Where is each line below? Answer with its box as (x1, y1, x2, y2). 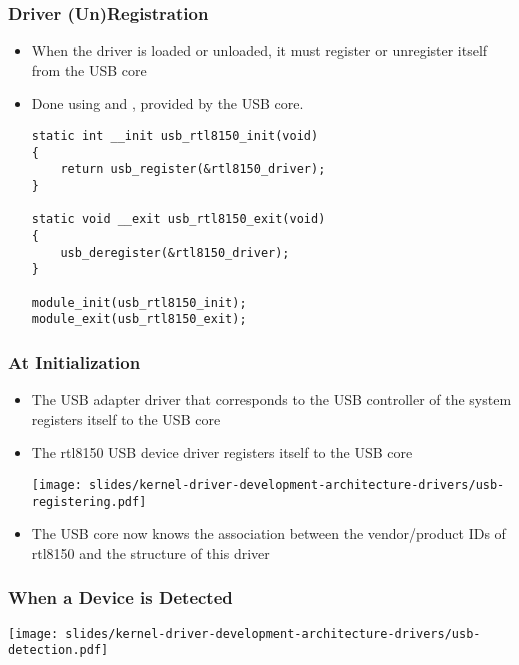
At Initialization (8, 349, 141, 374)
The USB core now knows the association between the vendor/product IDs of (31, 523, 506, 544)
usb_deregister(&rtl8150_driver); (60, 245, 290, 260)
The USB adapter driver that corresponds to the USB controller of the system (31, 389, 512, 410)
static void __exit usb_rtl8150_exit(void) (31, 212, 326, 227)
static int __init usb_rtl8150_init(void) (31, 129, 319, 143)
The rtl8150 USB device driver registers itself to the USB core (31, 442, 413, 463)
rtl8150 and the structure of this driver (31, 542, 270, 563)
